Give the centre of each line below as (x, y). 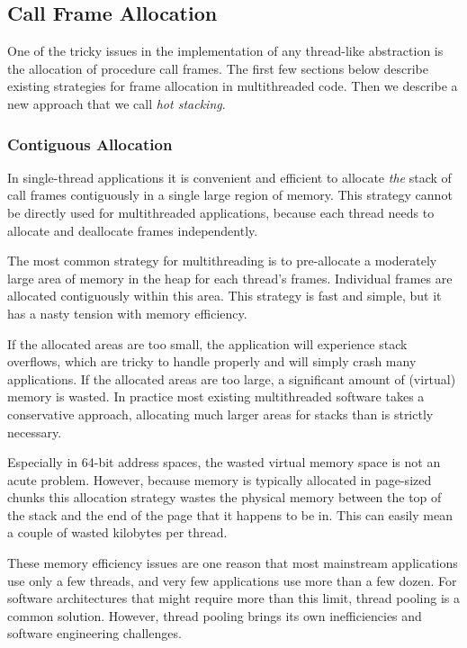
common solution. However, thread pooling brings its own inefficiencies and (215, 615)
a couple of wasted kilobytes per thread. (117, 532)
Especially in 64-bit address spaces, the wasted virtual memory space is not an (224, 462)
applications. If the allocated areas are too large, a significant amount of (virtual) (232, 378)
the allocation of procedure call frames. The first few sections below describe (218, 68)
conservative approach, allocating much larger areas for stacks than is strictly (220, 414)
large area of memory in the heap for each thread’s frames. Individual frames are (230, 278)
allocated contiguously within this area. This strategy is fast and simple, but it (225, 296)
